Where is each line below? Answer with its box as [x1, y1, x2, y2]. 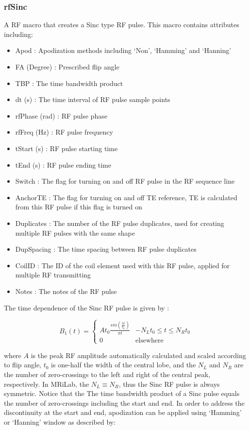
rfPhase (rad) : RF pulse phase [15, 110, 107, 120]
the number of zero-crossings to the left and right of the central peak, [4, 369, 211, 379]
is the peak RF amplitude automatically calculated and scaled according [31, 350, 246, 360]
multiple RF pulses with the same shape [15, 227, 135, 238]
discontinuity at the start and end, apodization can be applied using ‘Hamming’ [4, 407, 242, 417]
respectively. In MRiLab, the [4, 378, 89, 389]
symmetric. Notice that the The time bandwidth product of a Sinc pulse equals [4, 388, 240, 398]
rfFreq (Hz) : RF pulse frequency [15, 127, 113, 137]
